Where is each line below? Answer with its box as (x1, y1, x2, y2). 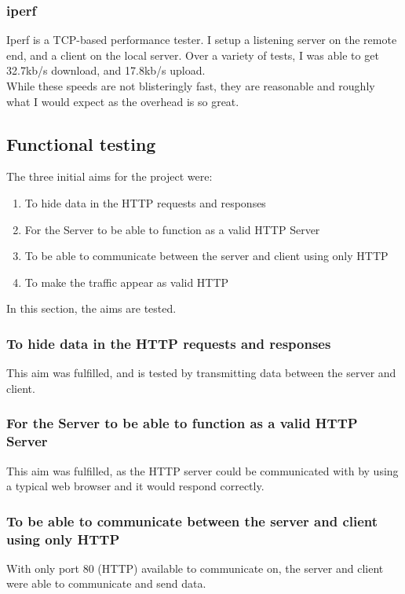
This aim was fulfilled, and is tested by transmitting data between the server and (6, 365, 396, 381)
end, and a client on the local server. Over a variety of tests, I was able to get (6, 46, 379, 63)
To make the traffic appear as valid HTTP (24, 273, 229, 290)
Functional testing (6, 131, 156, 156)
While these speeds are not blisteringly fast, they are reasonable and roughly (6, 78, 375, 93)
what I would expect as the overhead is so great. (6, 93, 239, 109)
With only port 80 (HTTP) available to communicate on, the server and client (6, 559, 384, 576)
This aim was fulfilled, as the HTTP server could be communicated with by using (6, 462, 399, 478)
